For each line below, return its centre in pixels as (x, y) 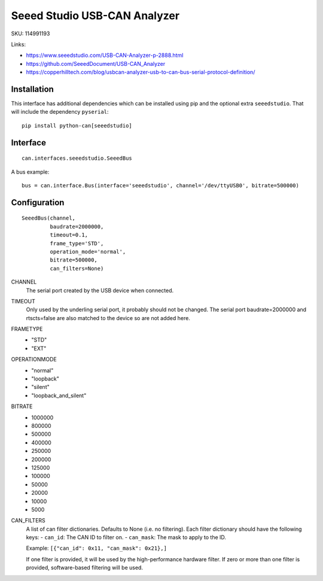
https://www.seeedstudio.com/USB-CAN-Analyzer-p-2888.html (105, 55)
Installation (32, 89)
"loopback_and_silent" (59, 396)
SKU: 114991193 (31, 34)
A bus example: (30, 172)
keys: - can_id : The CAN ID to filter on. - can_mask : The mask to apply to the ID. (126, 537)
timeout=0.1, (69, 235)
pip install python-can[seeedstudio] (77, 125)
